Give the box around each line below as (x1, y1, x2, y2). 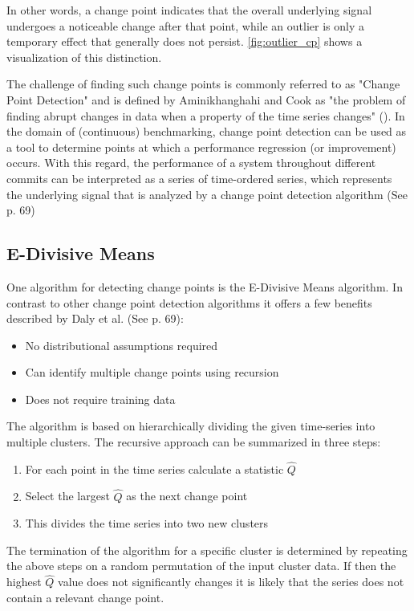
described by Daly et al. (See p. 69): (6, 310, 184, 327)
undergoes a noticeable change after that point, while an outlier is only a (6, 17, 364, 34)
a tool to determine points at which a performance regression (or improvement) (6, 138, 396, 155)
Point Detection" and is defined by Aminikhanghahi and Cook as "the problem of (6, 91, 406, 108)
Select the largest (25, 487, 110, 504)
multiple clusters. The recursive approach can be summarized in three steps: (6, 434, 381, 450)
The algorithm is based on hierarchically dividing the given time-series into (6, 418, 375, 434)
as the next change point (126, 487, 248, 504)
